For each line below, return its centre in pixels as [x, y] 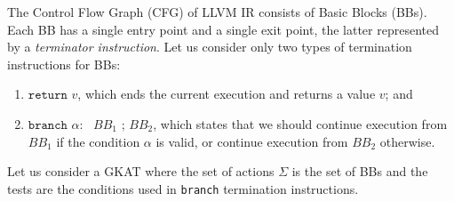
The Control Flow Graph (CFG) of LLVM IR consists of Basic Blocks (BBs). [217, 12]
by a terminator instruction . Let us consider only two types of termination [210, 47]
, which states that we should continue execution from [300, 123]
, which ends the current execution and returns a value [227, 94]
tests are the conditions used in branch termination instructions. [183, 188]
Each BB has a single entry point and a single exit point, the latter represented [223, 29]
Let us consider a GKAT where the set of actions [141, 171]
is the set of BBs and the [360, 171]
